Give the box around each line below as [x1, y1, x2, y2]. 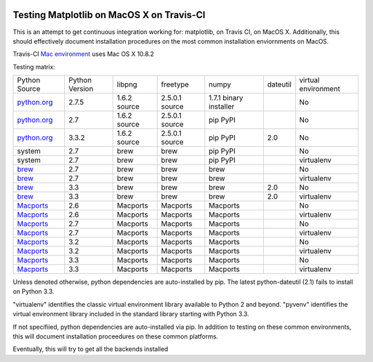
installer [208, 102, 235, 111]
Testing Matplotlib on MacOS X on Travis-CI [12, 9, 206, 21]
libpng [117, 80, 137, 89]
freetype [161, 80, 189, 89]
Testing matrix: [12, 62, 55, 71]
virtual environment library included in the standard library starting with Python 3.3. [12, 310, 249, 318]
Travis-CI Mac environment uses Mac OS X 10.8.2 [12, 50, 155, 58]
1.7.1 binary [208, 93, 244, 103]
